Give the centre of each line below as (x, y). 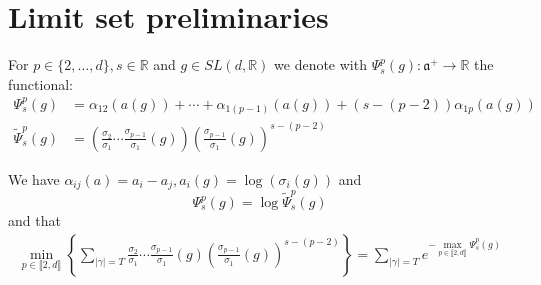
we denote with (320, 64)
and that (34, 220)
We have (34, 178)
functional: (40, 83)
